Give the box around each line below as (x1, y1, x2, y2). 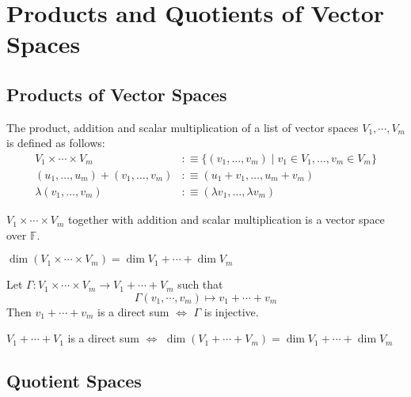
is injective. (204, 303, 259, 319)
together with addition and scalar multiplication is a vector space (68, 211, 385, 228)
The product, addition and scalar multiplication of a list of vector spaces (6, 119, 359, 135)
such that (177, 276, 223, 293)
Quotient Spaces (6, 369, 142, 393)
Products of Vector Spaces (6, 81, 227, 106)
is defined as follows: (6, 134, 105, 151)
